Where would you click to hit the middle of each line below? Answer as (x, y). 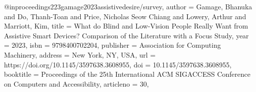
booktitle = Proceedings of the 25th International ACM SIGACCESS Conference (127, 74)
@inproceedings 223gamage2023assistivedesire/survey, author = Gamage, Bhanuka (128, 6)
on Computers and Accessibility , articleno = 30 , (77, 83)
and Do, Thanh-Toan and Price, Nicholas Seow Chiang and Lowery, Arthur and (125, 16)
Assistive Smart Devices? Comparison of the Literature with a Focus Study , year (127, 35)
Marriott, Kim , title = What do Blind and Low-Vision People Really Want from (126, 26)
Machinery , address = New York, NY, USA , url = (80, 54)
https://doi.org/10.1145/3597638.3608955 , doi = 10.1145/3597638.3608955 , (118, 64)
